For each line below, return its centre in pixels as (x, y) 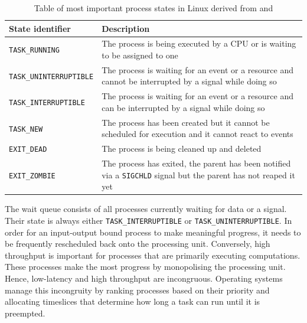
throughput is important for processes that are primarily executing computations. (153, 255)
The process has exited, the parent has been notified (196, 163)
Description (126, 28)
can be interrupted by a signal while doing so (183, 107)
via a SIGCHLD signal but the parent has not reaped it (198, 174)
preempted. (25, 313)
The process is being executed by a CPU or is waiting (199, 43)
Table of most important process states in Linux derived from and (153, 8)
